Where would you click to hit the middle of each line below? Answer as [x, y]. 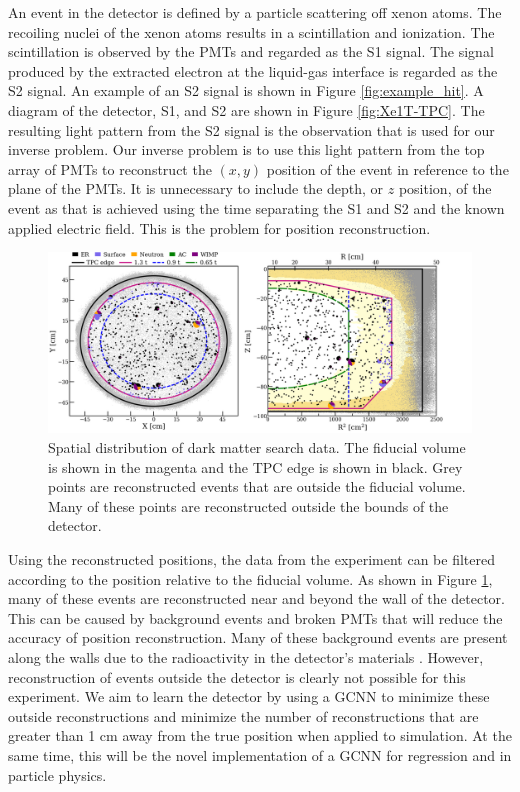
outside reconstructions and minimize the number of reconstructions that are [243, 715]
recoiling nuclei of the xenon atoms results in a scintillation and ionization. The [251, 31]
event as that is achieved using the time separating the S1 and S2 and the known [256, 207]
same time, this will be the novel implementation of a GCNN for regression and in [260, 754]
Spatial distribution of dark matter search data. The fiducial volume [257, 447]
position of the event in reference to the [387, 168]
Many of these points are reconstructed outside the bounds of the [248, 505]
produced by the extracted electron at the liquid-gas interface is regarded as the [253, 70]
